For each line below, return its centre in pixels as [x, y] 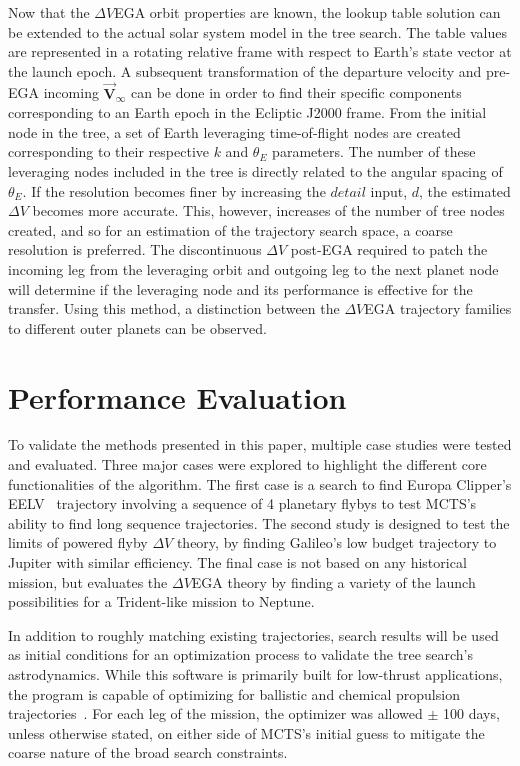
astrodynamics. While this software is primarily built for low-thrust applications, [255, 673]
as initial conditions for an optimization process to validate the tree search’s [240, 654]
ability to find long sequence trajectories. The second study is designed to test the [259, 522]
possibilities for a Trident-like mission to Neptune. [161, 601]
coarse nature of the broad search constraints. [148, 752]
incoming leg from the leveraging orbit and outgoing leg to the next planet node [253, 268]
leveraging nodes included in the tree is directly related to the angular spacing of [255, 170]
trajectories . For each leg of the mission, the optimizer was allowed [215, 713]
